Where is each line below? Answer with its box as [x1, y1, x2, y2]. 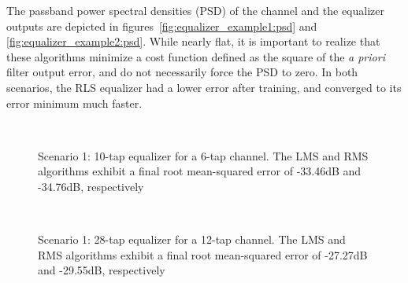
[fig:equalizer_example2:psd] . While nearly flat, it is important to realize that [6, 33, 380, 50]
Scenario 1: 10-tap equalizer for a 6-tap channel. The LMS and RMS [38, 147, 369, 164]
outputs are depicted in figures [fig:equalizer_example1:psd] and [6, 17, 317, 34]
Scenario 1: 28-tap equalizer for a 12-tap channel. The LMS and [38, 231, 346, 248]
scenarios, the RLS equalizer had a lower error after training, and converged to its [6, 79, 402, 95]
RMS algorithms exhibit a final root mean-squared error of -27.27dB [38, 246, 368, 263]
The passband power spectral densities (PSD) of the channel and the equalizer [6, 2, 385, 18]
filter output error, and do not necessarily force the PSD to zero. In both [6, 64, 358, 80]
